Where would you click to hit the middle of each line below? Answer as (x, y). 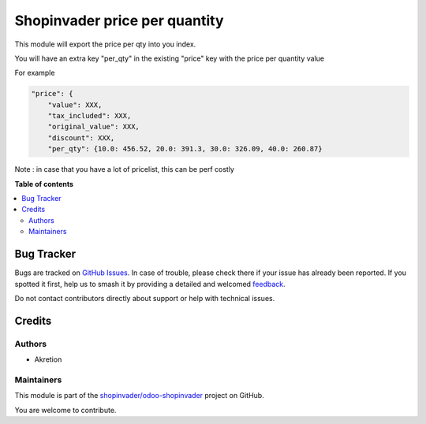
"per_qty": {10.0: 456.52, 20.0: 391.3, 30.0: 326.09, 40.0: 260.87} (185, 149)
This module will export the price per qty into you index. (105, 44)
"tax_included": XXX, (90, 116)
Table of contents (44, 184)
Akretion (48, 359)
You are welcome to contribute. (65, 410)
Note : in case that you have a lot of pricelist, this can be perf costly (124, 169)
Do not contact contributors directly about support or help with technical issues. (145, 298)
